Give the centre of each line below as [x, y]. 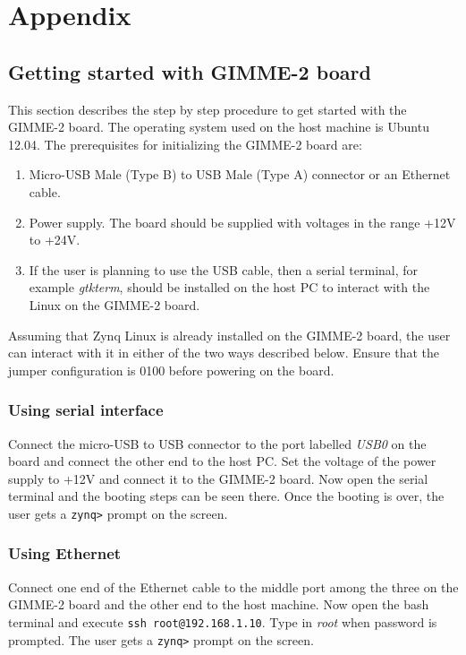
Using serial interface [86, 410]
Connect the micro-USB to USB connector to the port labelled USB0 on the [217, 443]
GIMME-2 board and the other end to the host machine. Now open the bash [219, 604]
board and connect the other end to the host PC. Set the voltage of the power [222, 461]
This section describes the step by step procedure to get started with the [208, 109]
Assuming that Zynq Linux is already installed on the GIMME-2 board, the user [229, 335]
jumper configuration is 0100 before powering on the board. [171, 370]
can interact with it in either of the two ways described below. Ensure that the [224, 353]
